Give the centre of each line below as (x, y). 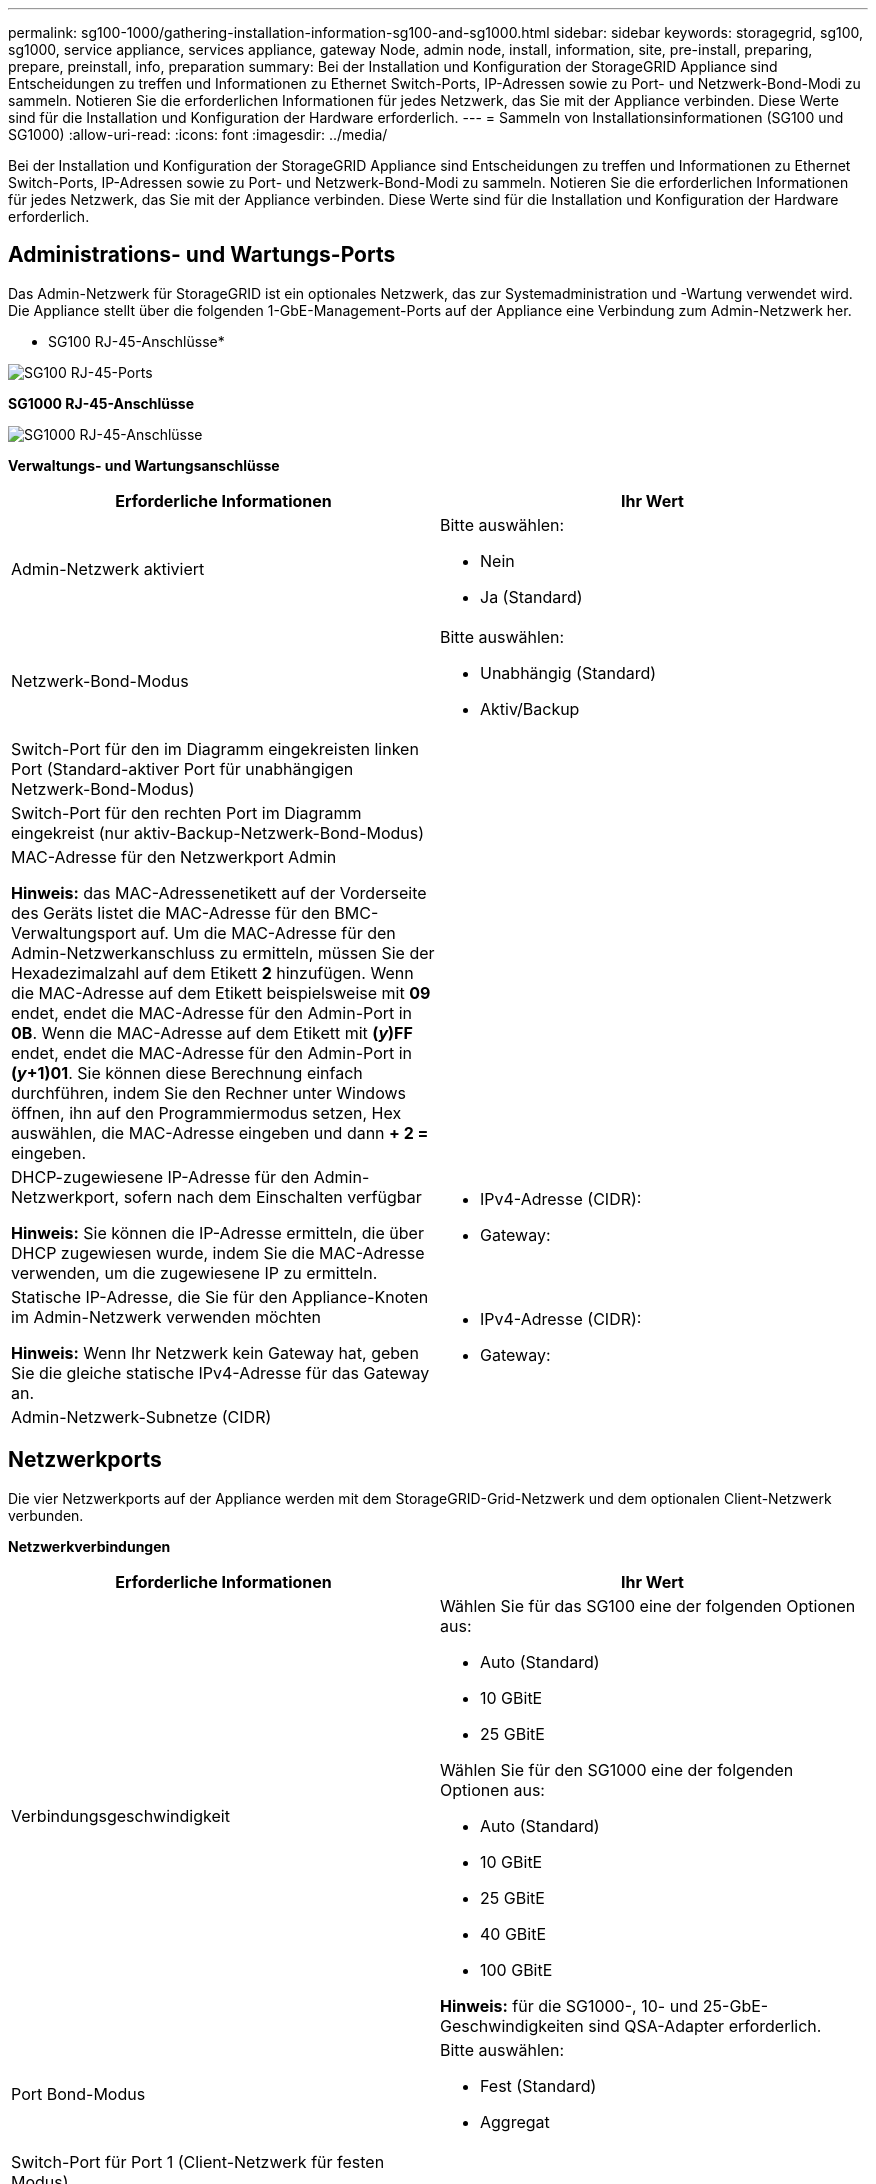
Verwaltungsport (74, 932)
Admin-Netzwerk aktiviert (108, 568)
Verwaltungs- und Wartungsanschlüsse (144, 465)
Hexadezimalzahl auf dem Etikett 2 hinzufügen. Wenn (212, 972)
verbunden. (46, 1515)
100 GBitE (516, 1969)
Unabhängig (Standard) (568, 672)
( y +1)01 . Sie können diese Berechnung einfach (187, 1072)
